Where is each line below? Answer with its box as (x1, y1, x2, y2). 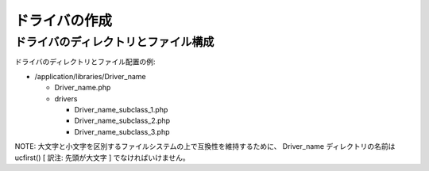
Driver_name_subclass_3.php (74, 127, 170, 136)
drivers (54, 93, 78, 103)
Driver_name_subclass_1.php (74, 104, 168, 114)
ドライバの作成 (14, 12, 113, 29)
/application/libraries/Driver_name (34, 71, 146, 81)
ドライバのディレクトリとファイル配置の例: (14, 57, 156, 66)
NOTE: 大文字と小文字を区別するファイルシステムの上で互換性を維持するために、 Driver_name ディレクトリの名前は (14, 142, 396, 151)
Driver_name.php (54, 83, 111, 93)
